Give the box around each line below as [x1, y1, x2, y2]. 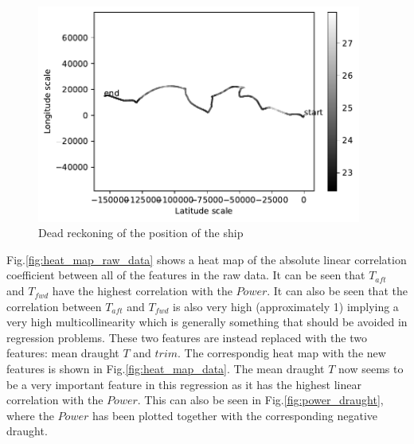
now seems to [338, 360, 404, 377]
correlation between [6, 298, 102, 314]
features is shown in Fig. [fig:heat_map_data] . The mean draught [6, 360, 325, 377]
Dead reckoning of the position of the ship [38, 224, 244, 241]
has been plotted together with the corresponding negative [92, 407, 378, 423]
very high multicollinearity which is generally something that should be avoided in [6, 314, 408, 330]
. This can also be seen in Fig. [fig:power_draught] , [137, 391, 384, 408]
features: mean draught [6, 345, 119, 361]
